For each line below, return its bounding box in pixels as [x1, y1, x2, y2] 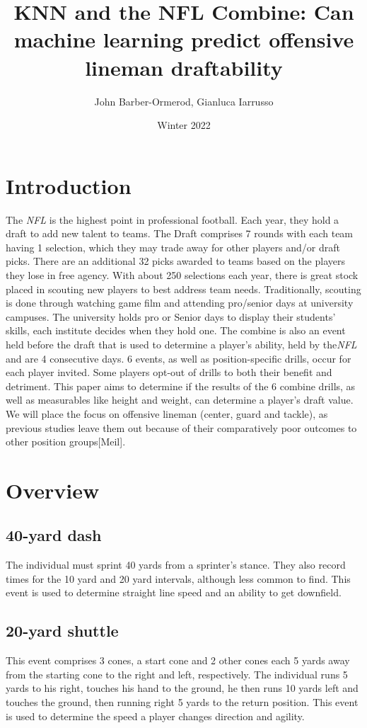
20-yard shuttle [6, 620, 119, 642]
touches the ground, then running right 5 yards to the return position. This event [6, 695, 359, 710]
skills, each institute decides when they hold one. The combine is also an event [6, 323, 346, 338]
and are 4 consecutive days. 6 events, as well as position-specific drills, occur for [6, 351, 351, 365]
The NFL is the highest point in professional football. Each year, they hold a [6, 212, 339, 227]
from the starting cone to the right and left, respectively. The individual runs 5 [6, 666, 348, 681]
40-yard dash [6, 524, 102, 546]
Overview [6, 475, 100, 504]
